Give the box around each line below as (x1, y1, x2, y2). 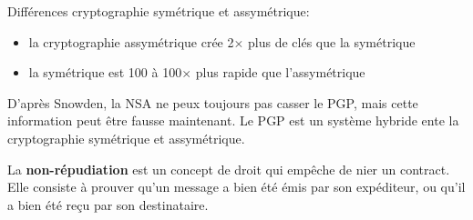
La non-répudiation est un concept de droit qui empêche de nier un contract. (7, 159, 450, 178)
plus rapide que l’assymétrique (195, 63, 365, 82)
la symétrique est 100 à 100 (28, 63, 182, 82)
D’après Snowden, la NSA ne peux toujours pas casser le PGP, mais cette (7, 93, 418, 112)
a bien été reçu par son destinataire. (7, 195, 209, 214)
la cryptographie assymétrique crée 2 (28, 32, 234, 51)
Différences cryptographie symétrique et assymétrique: (7, 2, 310, 20)
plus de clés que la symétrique (248, 32, 416, 51)
